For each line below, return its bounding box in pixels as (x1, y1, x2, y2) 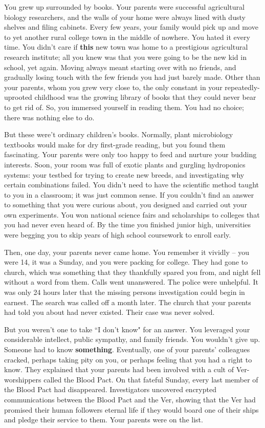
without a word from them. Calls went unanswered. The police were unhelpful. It (4, 276, 258, 287)
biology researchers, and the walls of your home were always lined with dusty (4, 11, 246, 22)
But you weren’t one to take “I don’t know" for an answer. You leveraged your (4, 324, 250, 334)
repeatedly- (225, 81, 260, 92)
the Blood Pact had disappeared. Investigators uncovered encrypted (4, 384, 216, 395)
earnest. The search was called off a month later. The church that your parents (4, 296, 251, 307)
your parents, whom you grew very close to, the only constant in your (4, 81, 223, 92)
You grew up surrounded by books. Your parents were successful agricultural (4, 2, 245, 12)
